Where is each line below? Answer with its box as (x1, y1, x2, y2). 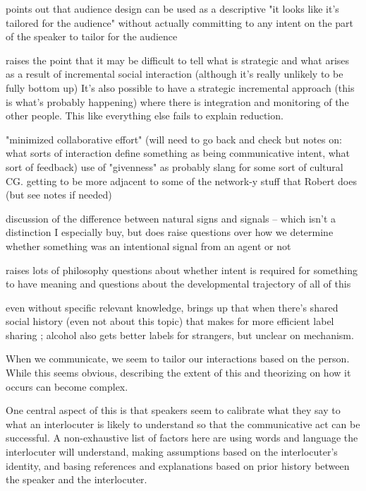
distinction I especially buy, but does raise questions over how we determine (6, 225, 334, 239)
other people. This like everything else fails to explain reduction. (6, 108, 283, 123)
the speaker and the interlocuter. (6, 472, 147, 487)
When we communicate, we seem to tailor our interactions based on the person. (6, 351, 350, 366)
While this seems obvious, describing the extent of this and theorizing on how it (6, 365, 351, 380)
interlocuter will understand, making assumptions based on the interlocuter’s (6, 444, 338, 459)
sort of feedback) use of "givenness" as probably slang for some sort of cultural (6, 159, 343, 174)
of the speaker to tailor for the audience (6, 29, 178, 44)
